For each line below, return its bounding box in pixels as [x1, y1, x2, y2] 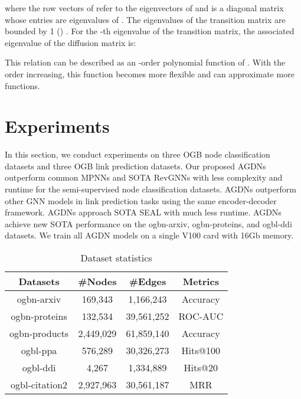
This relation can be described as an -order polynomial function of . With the [5, 56, 286, 68]
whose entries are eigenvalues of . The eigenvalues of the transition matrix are [5, 13, 286, 25]
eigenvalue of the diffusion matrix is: [5, 36, 136, 48]
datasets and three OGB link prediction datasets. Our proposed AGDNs [5, 159, 266, 172]
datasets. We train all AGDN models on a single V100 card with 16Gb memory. [5, 229, 294, 241]
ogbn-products [9, 326, 69, 341]
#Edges [129, 274, 166, 289]
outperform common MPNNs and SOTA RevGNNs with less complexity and [5, 171, 283, 184]
